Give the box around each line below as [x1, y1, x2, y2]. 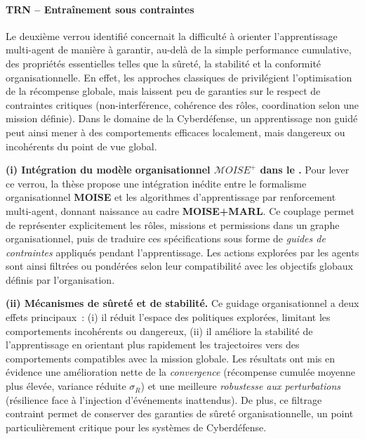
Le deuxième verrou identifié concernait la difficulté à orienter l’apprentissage [6, 28, 338, 43]
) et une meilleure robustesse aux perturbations [140, 379, 340, 393]
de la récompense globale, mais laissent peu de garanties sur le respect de [6, 84, 321, 98]
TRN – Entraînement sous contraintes [6, 1, 194, 16]
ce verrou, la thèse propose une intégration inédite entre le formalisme [6, 176, 307, 190]
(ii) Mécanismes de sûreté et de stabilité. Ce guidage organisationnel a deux [6, 296, 359, 310]
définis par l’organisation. [6, 272, 115, 287]
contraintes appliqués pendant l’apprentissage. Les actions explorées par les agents [6, 244, 359, 259]
